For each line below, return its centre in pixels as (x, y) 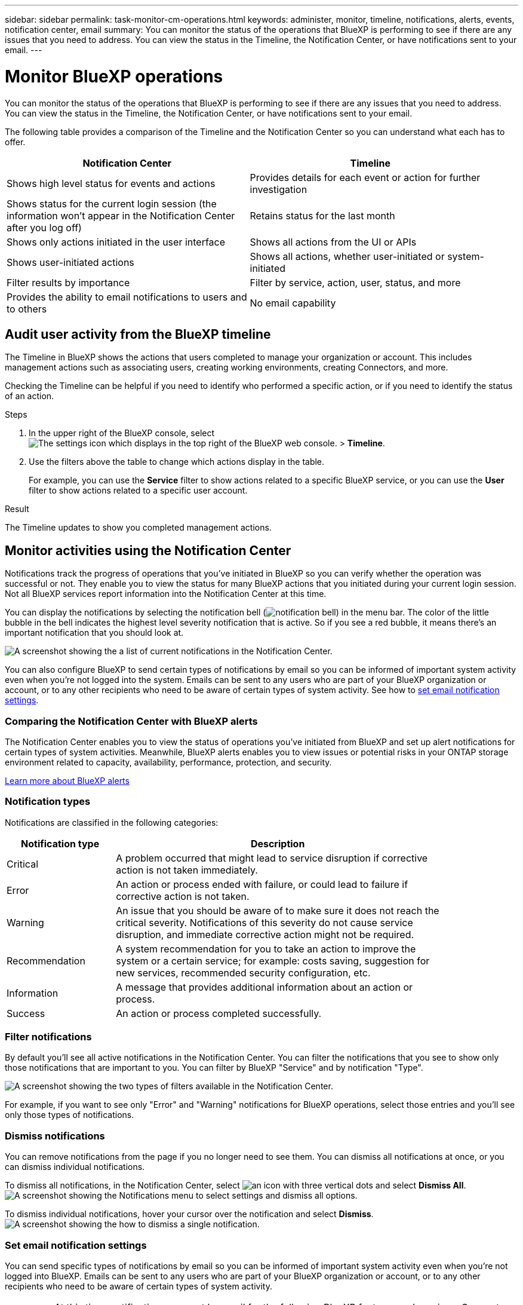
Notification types (48, 802)
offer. (15, 142)
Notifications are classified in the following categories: (112, 822)
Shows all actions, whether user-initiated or (347, 256)
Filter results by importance (68, 282)
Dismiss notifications (55, 1136)
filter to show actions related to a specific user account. (138, 491)
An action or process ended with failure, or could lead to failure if (262, 884)
